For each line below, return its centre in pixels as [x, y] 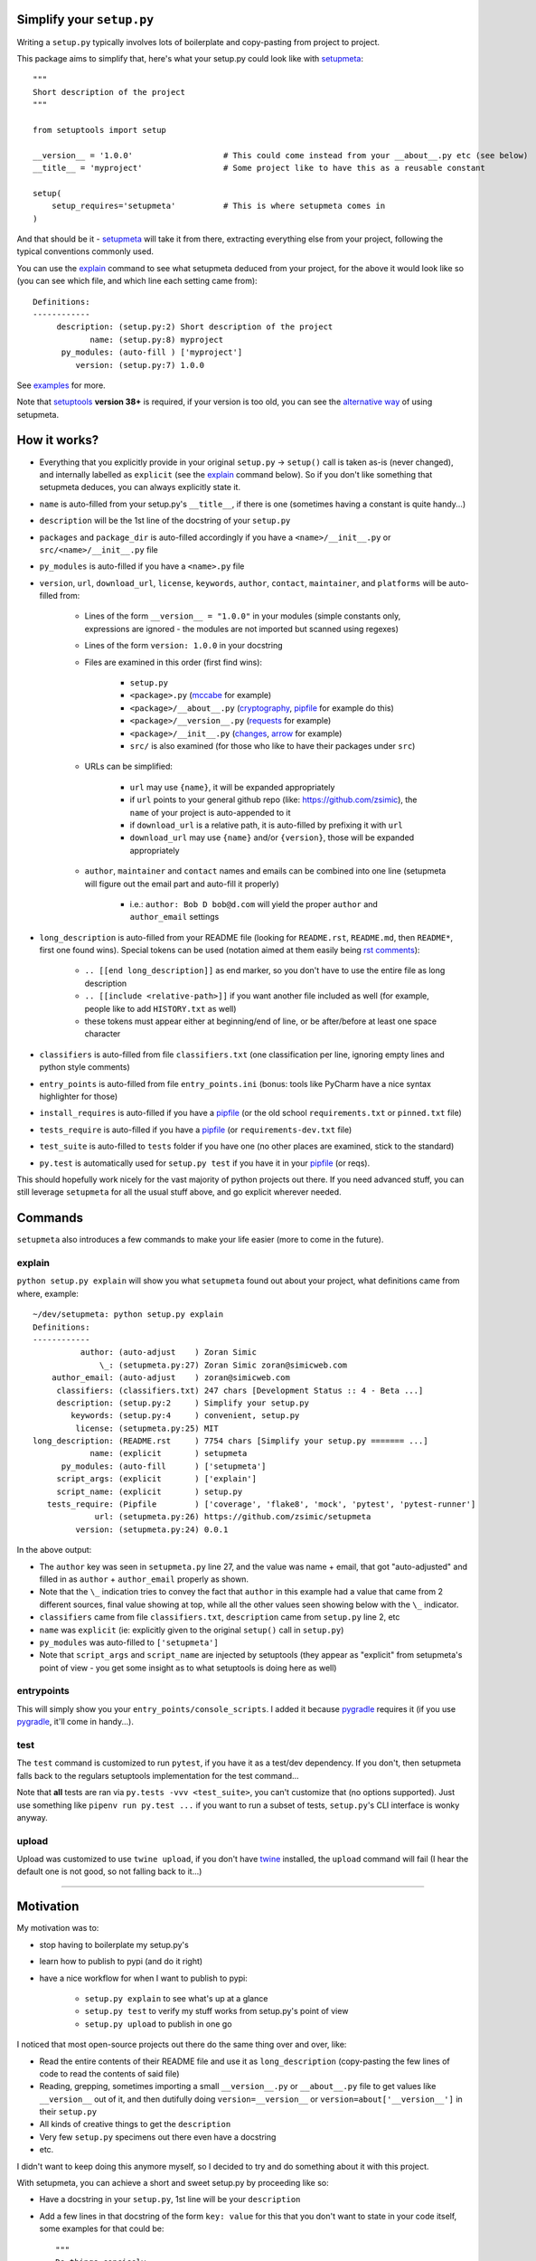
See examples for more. [61, 385]
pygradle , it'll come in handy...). [75, 1722]
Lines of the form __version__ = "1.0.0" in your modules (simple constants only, [243, 616]
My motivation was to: [58, 1928]
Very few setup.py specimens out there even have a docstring [158, 2137]
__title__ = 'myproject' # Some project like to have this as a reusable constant [259, 168]
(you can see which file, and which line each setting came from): [137, 281]
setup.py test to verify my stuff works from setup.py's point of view [216, 2011]
